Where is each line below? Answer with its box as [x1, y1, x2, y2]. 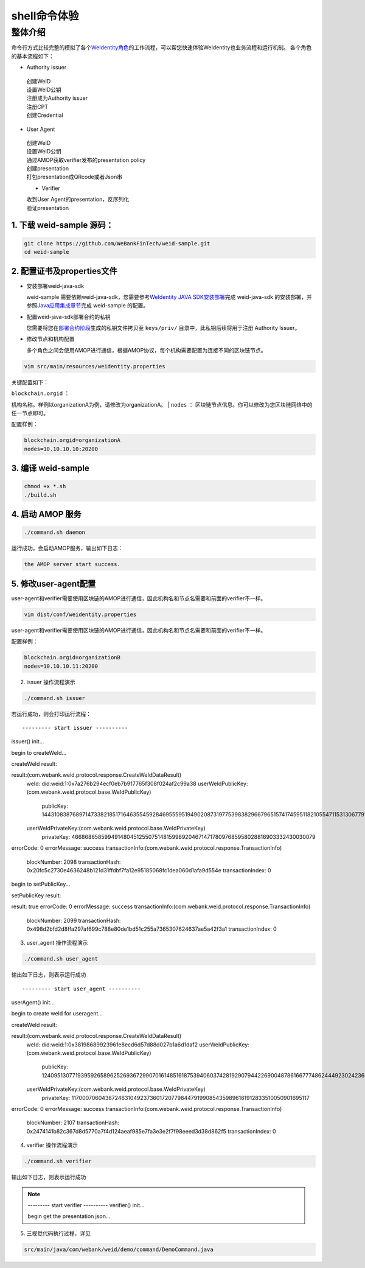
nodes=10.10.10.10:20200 [24, 445, 99, 452]
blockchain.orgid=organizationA [24, 437, 121, 444]
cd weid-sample [24, 248, 69, 256]
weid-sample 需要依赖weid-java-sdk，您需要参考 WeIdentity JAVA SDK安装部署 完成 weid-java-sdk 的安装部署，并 [26, 293, 313, 301]
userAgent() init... [11, 999, 55, 1006]
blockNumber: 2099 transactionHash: [26, 917, 121, 924]
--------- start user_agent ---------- [22, 985, 141, 992]
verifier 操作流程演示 [26, 1141, 78, 1149]
